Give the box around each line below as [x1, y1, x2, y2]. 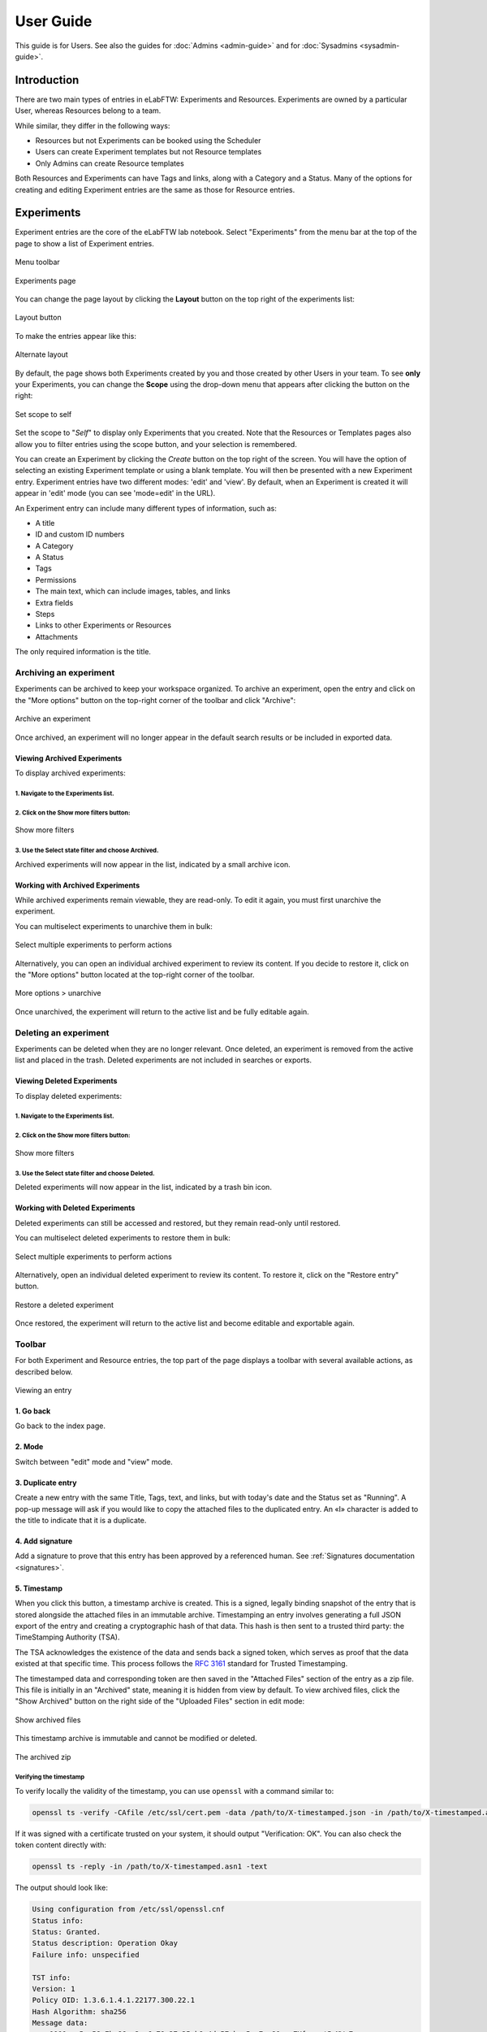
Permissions [35, 575, 77, 584]
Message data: [32, 2018, 88, 2028]
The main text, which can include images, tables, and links [35, 586, 231, 597]
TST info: [32, 1973, 71, 1982]
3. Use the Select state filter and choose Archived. [15, 846, 159, 855]
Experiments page [15, 276, 76, 285]
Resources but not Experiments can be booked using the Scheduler [35, 136, 261, 145]
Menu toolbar [15, 257, 60, 267]
